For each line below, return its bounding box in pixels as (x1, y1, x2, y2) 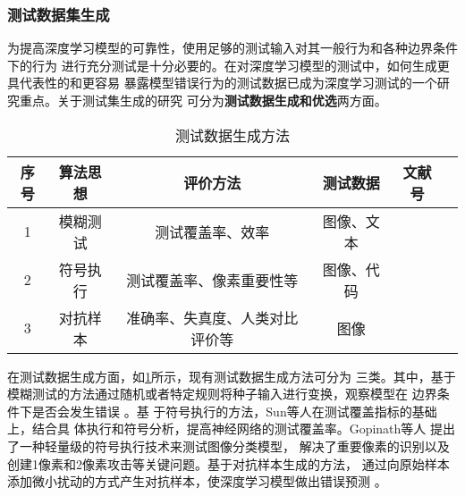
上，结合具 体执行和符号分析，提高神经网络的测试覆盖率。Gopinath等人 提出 (7, 419, 456, 438)
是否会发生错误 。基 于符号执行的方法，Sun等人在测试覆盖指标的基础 (31, 401, 437, 420)
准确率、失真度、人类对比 (126, 307, 299, 328)
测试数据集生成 (7, 3, 110, 25)
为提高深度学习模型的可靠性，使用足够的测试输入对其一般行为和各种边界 (7, 38, 433, 57)
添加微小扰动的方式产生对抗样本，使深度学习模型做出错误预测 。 (7, 472, 387, 491)
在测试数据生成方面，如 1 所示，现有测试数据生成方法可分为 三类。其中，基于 (7, 366, 456, 385)
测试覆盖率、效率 (155, 221, 270, 242)
